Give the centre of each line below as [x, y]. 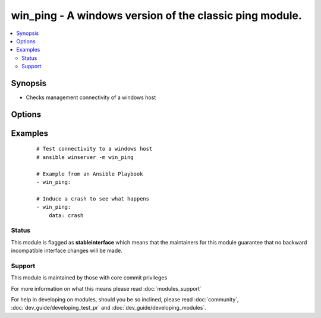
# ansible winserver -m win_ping [85, 157]
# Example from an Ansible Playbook [90, 174]
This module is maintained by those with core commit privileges [89, 278]
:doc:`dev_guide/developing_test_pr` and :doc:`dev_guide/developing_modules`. [108, 308]
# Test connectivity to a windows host [95, 149]
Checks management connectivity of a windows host [91, 97]
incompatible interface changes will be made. [67, 251]
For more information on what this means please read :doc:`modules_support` [106, 288]
